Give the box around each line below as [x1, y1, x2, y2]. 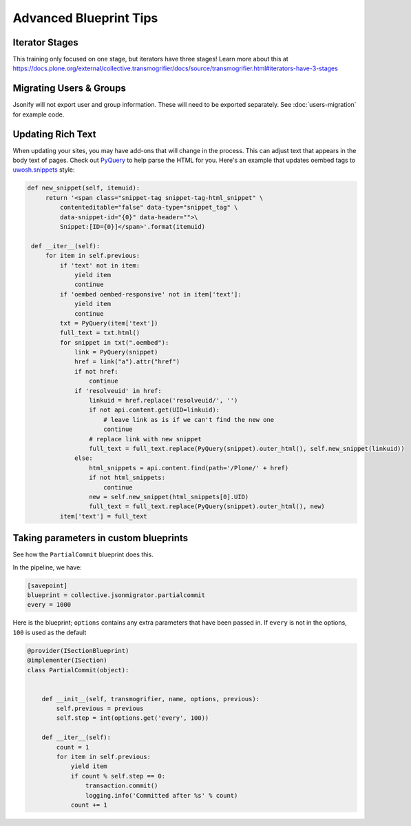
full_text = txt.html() [59, 329, 140, 337]
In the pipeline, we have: [12, 563, 82, 572]
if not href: [74, 367, 118, 375]
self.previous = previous [56, 705, 144, 713]
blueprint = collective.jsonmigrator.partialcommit [27, 591, 206, 599]
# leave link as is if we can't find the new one [103, 416, 275, 423]
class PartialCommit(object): [27, 666, 129, 674]
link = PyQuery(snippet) [74, 348, 158, 356]
